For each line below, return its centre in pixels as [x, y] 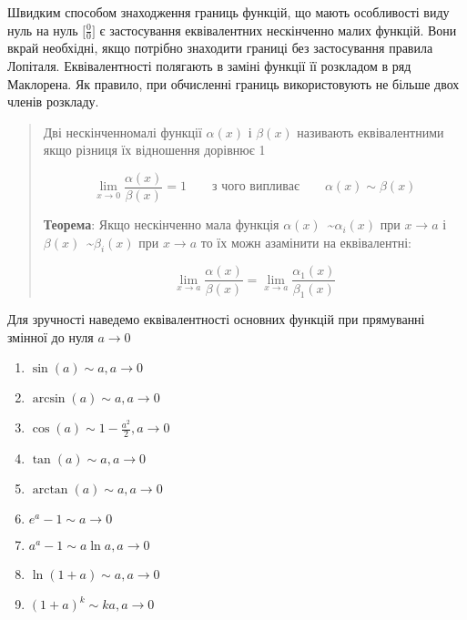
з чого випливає [256, 187]
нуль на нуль [43, 30]
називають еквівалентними [371, 132]
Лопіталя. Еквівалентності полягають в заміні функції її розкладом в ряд [209, 66]
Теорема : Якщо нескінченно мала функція [161, 224]
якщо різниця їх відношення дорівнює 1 [154, 150]
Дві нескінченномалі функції [122, 132]
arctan [50, 490]
